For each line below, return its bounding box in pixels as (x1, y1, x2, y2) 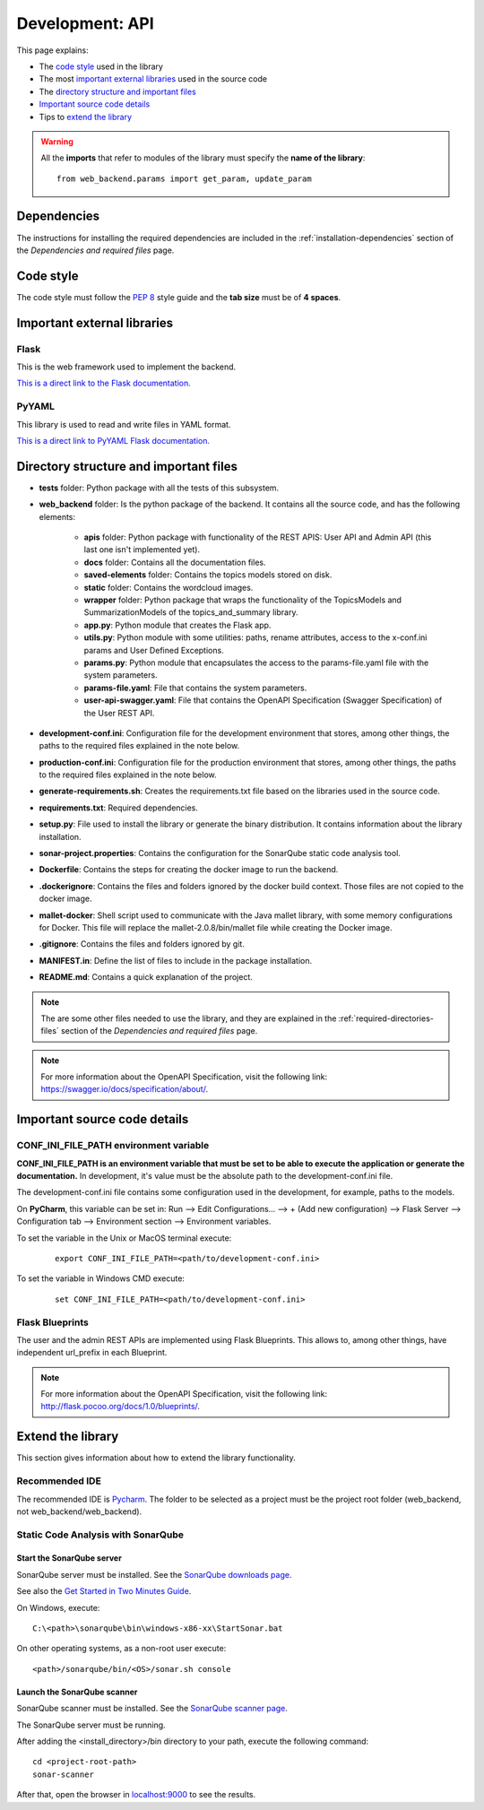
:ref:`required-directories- (338, 1013, 434, 1024)
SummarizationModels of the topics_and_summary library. (83, 607, 298, 618)
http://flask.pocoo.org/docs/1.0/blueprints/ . (40, 1401, 201, 1412)
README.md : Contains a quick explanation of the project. (39, 972, 253, 983)
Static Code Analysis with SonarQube (16, 1529, 184, 1541)
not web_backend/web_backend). (16, 1506, 143, 1517)
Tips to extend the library (39, 111, 133, 122)
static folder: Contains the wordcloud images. (83, 582, 254, 593)
